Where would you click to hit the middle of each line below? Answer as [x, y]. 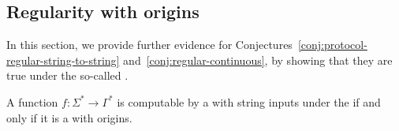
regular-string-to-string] [63, 60]
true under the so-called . [67, 75]
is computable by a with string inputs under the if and [249, 101]
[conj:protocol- [332, 45]
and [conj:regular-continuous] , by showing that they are [258, 60]
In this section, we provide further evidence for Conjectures [149, 45]
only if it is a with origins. [69, 117]
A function [32, 101]
